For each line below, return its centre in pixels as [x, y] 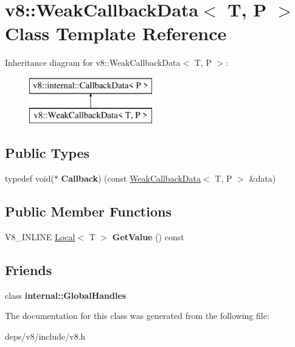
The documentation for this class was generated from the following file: [137, 316]
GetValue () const [148, 237]
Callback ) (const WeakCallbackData [131, 178]
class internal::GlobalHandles [66, 295]
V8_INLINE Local [40, 237]
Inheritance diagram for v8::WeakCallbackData [93, 63]
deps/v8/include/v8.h [45, 336]
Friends [29, 270]
